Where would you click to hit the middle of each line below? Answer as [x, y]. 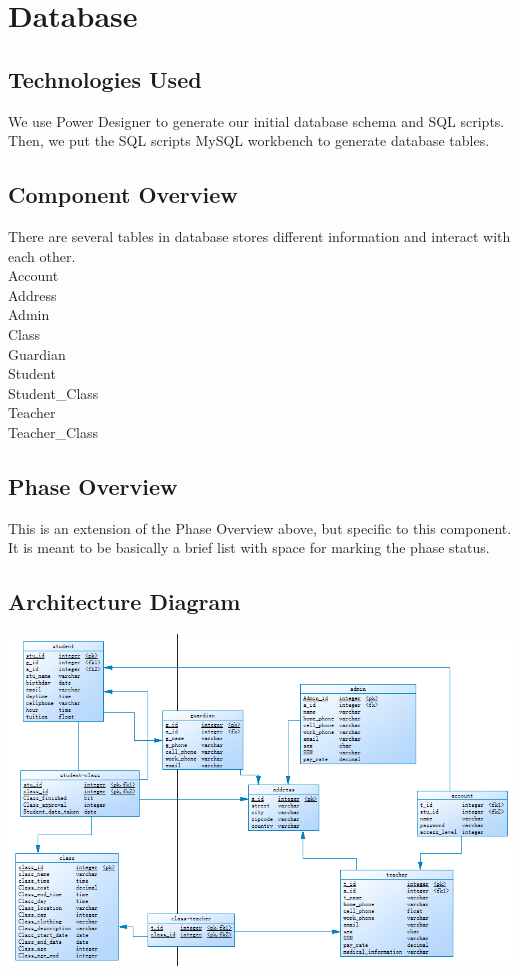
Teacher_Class [53, 431]
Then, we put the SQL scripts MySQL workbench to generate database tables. [249, 140]
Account [33, 275]
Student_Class [53, 392]
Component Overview [123, 194]
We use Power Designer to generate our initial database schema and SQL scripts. [256, 120]
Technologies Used [105, 78]
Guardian [37, 353]
